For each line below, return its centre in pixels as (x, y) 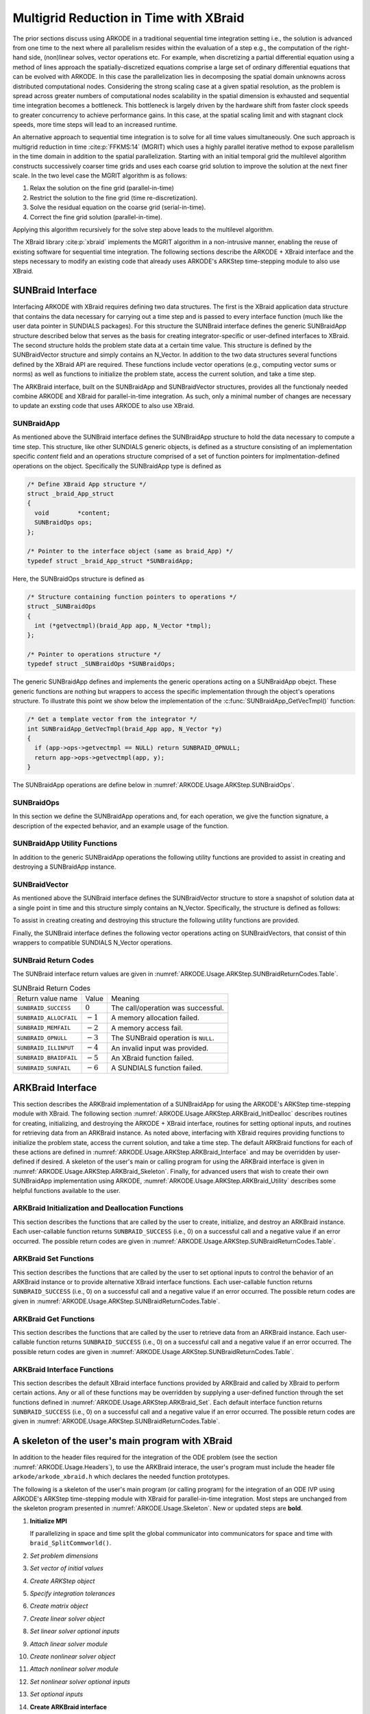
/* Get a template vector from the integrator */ (112, 719)
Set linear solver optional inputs (75, 1631)
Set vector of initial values (67, 1568)
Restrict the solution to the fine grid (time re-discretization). (114, 197)
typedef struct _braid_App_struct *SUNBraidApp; (110, 561)
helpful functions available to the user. (66, 1190)
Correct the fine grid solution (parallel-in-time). (96, 217)
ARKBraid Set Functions (53, 1259)
